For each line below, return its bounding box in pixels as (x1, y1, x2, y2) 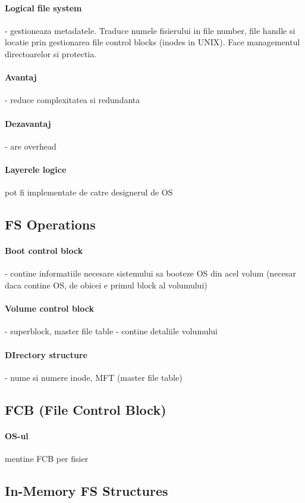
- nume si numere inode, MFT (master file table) (5, 371, 183, 383)
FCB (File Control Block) (5, 400, 166, 418)
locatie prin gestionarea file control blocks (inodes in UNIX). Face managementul (5, 36, 300, 48)
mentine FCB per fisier (5, 452, 89, 464)
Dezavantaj (5, 117, 51, 129)
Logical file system (5, 1, 82, 14)
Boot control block (5, 244, 83, 257)
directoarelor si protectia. (5, 47, 97, 60)
